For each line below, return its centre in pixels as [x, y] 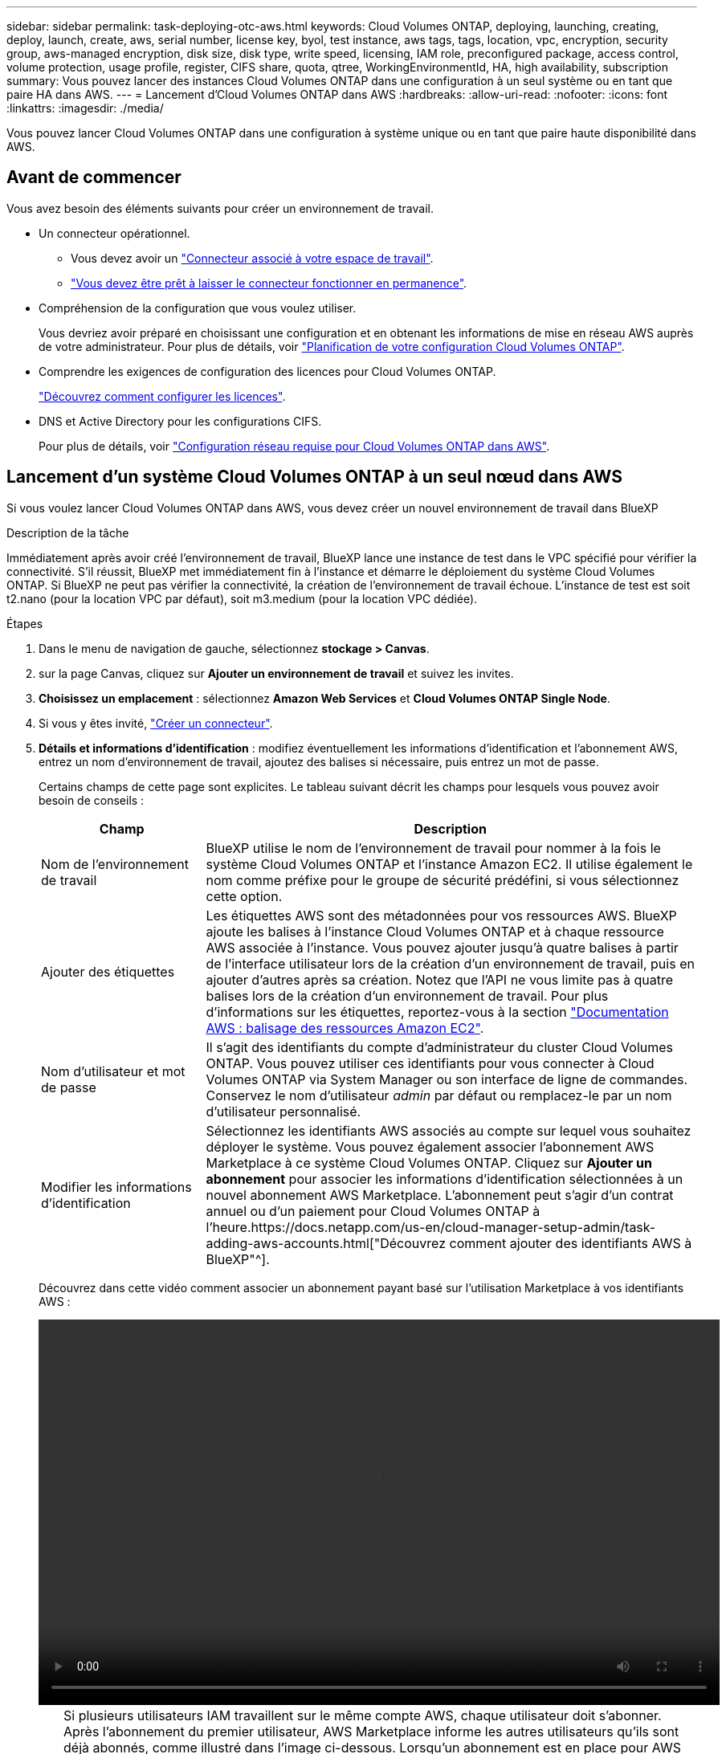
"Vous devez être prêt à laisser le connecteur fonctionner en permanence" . [269, 283]
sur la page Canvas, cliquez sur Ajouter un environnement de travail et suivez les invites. [276, 673]
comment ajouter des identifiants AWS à [571, 1243]
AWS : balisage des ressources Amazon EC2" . [345, 1028]
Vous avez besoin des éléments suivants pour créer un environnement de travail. [220, 208]
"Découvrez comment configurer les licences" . [162, 396]
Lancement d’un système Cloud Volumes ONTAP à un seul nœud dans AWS [314, 477]
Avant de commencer [94, 177]
